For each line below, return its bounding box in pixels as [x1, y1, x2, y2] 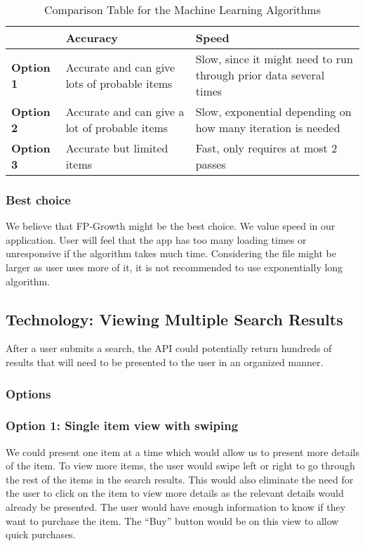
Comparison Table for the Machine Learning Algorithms [44, 1, 321, 18]
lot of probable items [65, 119, 168, 136]
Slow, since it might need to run [195, 51, 353, 67]
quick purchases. [6, 527, 76, 542]
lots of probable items [65, 74, 173, 91]
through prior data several [195, 67, 325, 83]
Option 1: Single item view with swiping [6, 417, 239, 434]
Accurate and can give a [65, 103, 185, 119]
